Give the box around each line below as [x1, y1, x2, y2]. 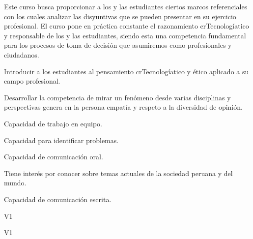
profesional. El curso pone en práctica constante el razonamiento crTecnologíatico [4, 21, 249, 31]
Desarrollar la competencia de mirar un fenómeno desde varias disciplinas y [4, 92, 231, 102]
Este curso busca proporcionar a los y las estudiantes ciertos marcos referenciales [4, 1, 248, 11]
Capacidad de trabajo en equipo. [4, 118, 102, 128]
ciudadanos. [4, 49, 39, 60]
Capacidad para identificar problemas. [4, 135, 119, 145]
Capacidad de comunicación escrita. [4, 194, 112, 204]
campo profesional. [4, 76, 60, 86]
